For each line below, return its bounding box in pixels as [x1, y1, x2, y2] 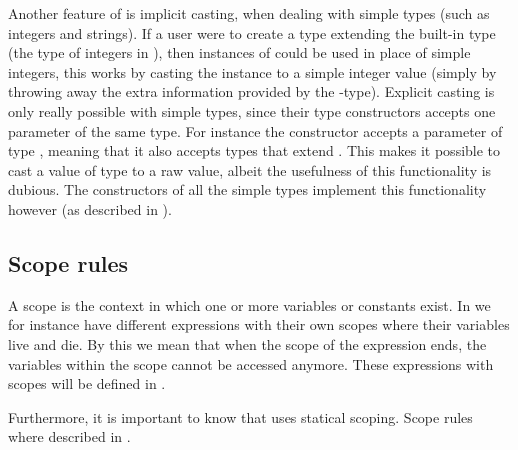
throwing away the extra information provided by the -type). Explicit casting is [8, 81, 495, 102]
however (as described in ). [8, 198, 172, 219]
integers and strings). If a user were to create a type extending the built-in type [8, 22, 496, 43]
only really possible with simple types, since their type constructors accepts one [8, 100, 496, 121]
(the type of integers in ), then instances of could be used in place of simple [8, 42, 471, 63]
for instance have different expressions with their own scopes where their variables [8, 314, 510, 335]
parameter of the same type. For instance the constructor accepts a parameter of [8, 120, 503, 141]
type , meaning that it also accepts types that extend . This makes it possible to [8, 140, 501, 161]
